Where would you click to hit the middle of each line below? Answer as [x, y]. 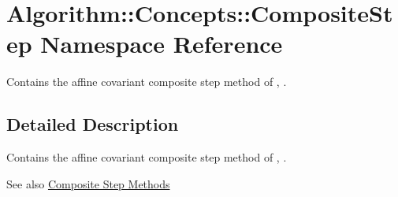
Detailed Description [93, 124]
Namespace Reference [162, 44]
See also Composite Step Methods [88, 183]
